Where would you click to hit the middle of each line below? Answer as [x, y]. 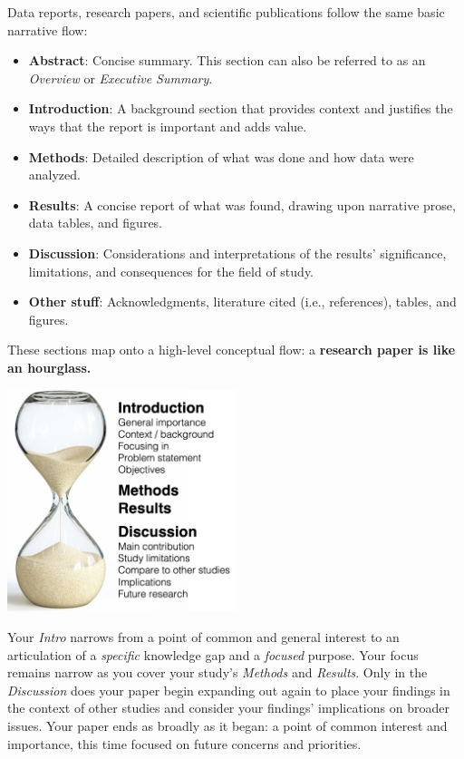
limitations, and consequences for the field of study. [171, 271]
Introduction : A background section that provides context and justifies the [241, 108]
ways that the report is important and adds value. [168, 126]
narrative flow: [48, 29]
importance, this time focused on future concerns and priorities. [184, 743]
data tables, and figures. [96, 223]
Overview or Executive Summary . [121, 78]
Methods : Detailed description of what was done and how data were [221, 156]
